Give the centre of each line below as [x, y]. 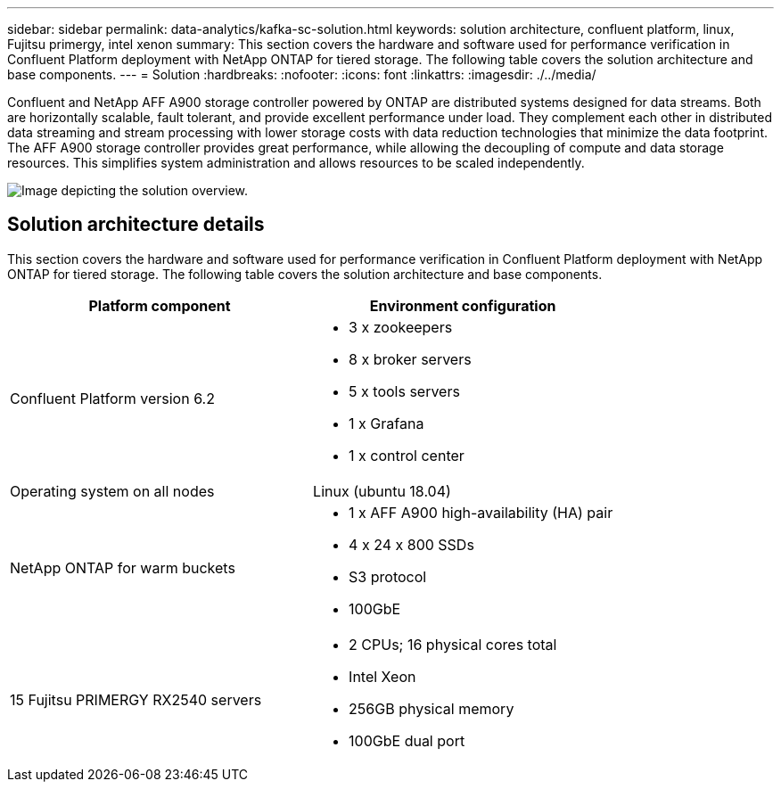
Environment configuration [463, 305]
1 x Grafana [386, 423]
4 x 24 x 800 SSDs [411, 544]
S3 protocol [388, 576]
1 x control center [407, 455]
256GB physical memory [432, 708]
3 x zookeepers [401, 327]
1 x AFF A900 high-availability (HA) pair [481, 512]
